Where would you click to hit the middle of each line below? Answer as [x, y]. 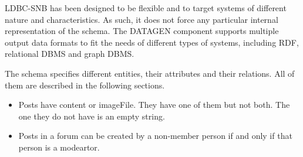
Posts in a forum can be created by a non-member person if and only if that [155, 136]
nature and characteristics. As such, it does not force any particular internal [142, 19]
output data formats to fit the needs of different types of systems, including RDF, [152, 42]
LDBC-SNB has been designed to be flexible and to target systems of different [146, 8]
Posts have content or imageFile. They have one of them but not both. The [154, 105]
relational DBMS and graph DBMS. [70, 54]
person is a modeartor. [59, 147]
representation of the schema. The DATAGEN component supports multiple [142, 31]
